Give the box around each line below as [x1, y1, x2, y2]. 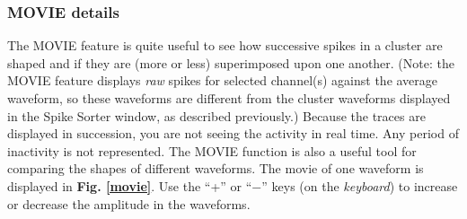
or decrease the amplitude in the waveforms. [7, 194, 251, 213]
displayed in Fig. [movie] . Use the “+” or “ [7, 176, 252, 195]
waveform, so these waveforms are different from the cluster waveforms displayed [7, 89, 451, 107]
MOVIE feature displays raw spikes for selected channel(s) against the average [7, 71, 438, 90]
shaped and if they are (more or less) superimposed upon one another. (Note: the [7, 53, 454, 72]
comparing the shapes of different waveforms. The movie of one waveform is [7, 159, 424, 178]
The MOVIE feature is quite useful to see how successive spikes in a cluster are [7, 36, 443, 55]
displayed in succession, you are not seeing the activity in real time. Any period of [7, 124, 459, 143]
